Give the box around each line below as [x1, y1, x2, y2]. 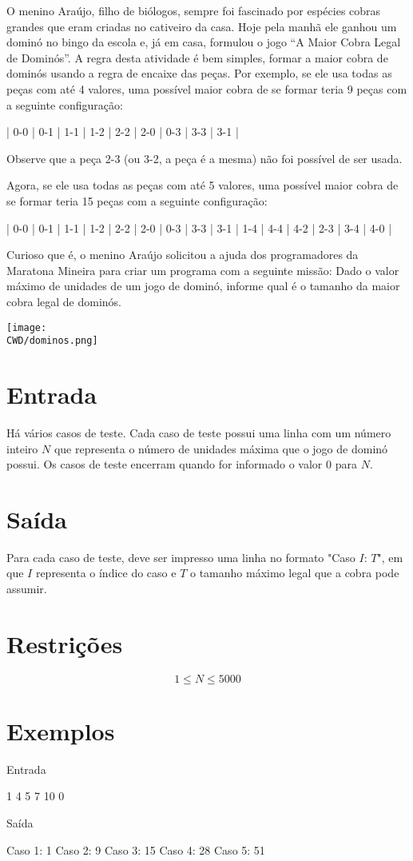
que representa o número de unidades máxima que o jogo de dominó [54, 440, 388, 456]
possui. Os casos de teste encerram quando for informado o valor [6, 456, 323, 472]
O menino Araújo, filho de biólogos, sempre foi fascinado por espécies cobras [6, 2, 381, 18]
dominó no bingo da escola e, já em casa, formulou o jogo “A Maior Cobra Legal [6, 34, 401, 50]
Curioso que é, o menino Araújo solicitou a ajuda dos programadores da [6, 246, 359, 263]
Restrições [6, 627, 123, 660]
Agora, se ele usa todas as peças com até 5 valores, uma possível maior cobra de [6, 177, 399, 193]
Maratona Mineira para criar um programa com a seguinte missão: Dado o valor [6, 261, 399, 278]
